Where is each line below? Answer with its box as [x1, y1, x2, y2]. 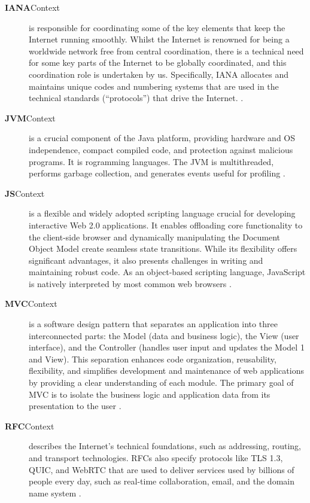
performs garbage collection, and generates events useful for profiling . [29, 167, 285, 179]
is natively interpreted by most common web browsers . [29, 277, 232, 289]
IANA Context [5, 1, 60, 13]
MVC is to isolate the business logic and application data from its [29, 388, 271, 400]
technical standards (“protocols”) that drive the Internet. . [29, 92, 244, 104]
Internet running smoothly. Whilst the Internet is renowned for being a [29, 33, 290, 45]
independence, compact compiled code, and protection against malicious [29, 143, 293, 156]
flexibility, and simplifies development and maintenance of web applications [29, 364, 304, 377]
